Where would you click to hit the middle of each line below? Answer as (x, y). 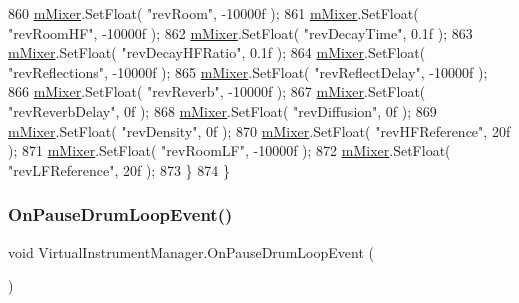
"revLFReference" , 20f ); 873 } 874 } (119, 169)
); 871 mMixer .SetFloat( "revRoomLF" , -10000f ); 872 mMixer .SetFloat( (229, 150)
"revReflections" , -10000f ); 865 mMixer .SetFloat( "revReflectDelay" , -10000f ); (248, 71)
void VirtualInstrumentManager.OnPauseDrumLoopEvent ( (191, 251)
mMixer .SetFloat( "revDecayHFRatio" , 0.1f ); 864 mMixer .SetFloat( (217, 52)
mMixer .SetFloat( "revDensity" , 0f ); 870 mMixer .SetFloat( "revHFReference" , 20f (259, 130)
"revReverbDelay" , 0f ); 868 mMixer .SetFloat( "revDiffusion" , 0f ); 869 (222, 110)
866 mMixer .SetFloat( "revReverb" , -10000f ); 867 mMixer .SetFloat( (217, 91)
